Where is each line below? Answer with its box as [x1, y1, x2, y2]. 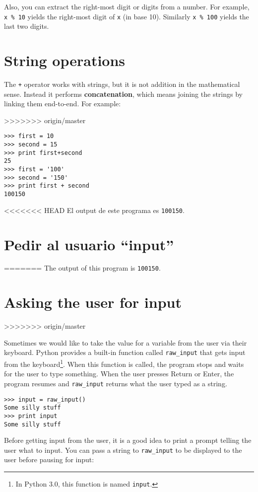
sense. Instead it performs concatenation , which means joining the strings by [4, 88, 243, 99]
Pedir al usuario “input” [4, 234, 174, 254]
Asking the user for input [4, 292, 182, 312]
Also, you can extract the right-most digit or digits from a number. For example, [4, 1, 250, 11]
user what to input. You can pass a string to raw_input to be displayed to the [4, 444, 242, 455]
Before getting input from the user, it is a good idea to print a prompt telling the [4, 435, 252, 445]
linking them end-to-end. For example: [4, 98, 121, 109]
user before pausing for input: [4, 454, 94, 465]
